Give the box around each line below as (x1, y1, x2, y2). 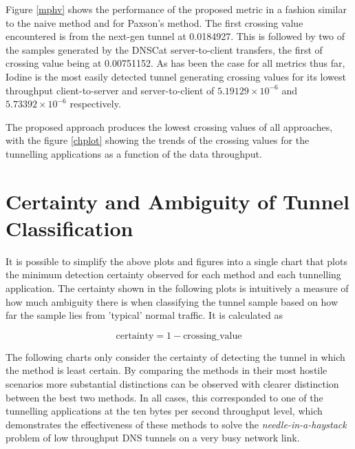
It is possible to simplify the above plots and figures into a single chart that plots (6, 253, 347, 268)
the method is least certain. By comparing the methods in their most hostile (6, 363, 327, 377)
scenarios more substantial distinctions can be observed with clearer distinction (6, 377, 339, 390)
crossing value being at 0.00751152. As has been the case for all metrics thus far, (6, 56, 345, 70)
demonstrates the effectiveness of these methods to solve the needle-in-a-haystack (6, 417, 347, 431)
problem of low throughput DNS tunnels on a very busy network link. (6, 430, 300, 445)
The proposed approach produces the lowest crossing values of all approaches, (6, 119, 333, 134)
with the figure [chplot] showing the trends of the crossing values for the (6, 133, 310, 147)
